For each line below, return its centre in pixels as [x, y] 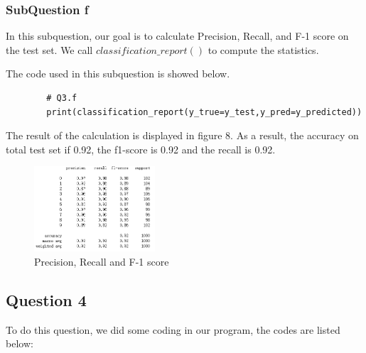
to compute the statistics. [263, 49]
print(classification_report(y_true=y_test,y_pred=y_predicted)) [204, 112]
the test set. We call [49, 49]
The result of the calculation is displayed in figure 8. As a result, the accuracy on [182, 135]
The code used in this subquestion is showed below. [118, 74]
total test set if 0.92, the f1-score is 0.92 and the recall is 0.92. [141, 149]
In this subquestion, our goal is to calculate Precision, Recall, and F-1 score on [177, 36]
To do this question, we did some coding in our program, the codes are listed [173, 329]
